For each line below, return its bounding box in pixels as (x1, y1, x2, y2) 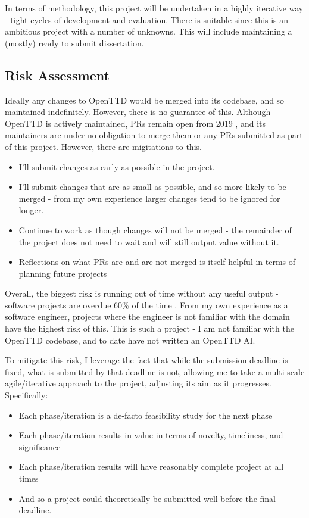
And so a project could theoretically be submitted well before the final (18, 492, 276, 504)
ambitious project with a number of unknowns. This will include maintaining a (5, 25, 292, 38)
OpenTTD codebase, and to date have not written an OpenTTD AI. (5, 333, 255, 346)
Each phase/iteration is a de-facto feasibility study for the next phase (18, 408, 273, 421)
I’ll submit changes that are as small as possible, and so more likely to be (18, 180, 286, 193)
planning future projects (18, 267, 107, 279)
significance (18, 440, 61, 453)
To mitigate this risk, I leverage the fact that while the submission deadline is (5, 354, 288, 366)
